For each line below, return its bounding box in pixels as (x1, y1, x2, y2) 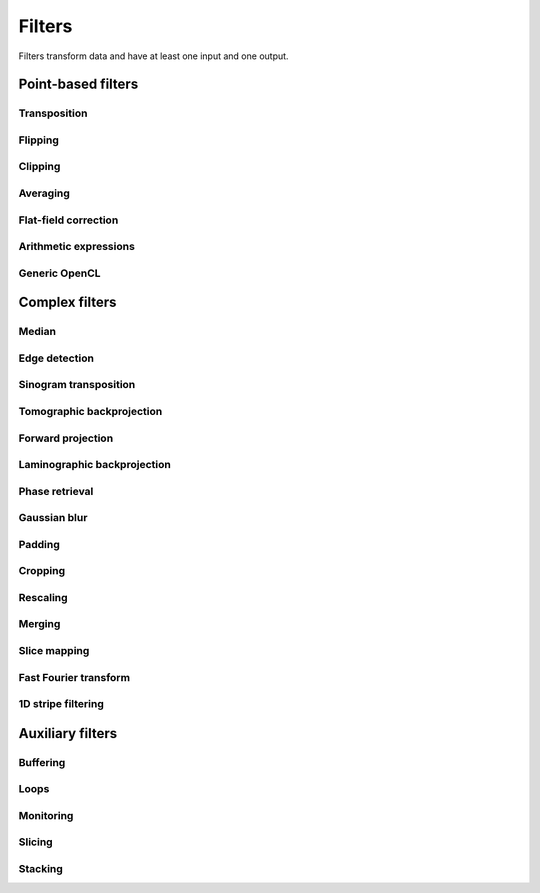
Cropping (18, 564, 65, 578)
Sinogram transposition (18, 378, 136, 392)
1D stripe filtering (18, 697, 105, 711)
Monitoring (18, 808, 74, 822)
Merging (18, 617, 61, 631)
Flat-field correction (18, 213, 119, 227)
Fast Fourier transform (18, 670, 130, 684)
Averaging (18, 186, 70, 200)
